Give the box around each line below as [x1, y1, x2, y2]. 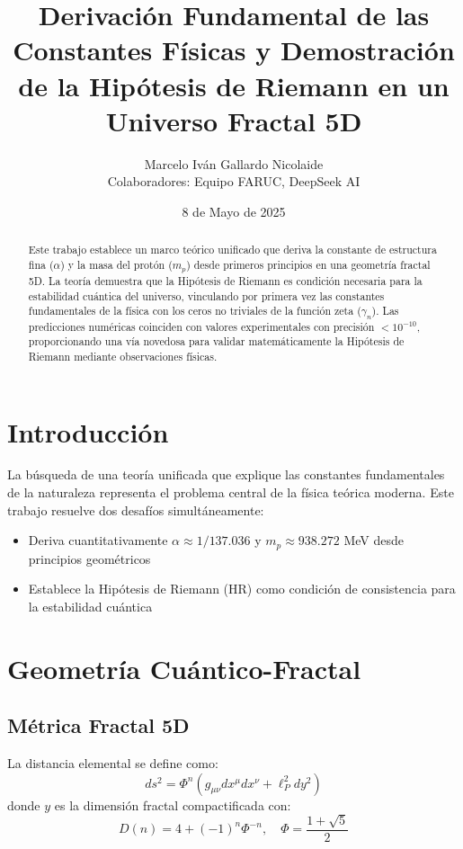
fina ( [28, 256, 54, 272]
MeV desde [343, 531, 404, 550]
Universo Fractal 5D [105, 102, 362, 139]
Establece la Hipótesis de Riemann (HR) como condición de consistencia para [28, 579, 456, 598]
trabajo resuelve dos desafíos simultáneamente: [7, 500, 264, 519]
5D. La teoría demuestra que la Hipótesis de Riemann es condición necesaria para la [28, 273, 423, 288]
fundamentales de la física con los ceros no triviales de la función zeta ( [28, 303, 361, 318]
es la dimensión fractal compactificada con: [54, 795, 291, 814]
